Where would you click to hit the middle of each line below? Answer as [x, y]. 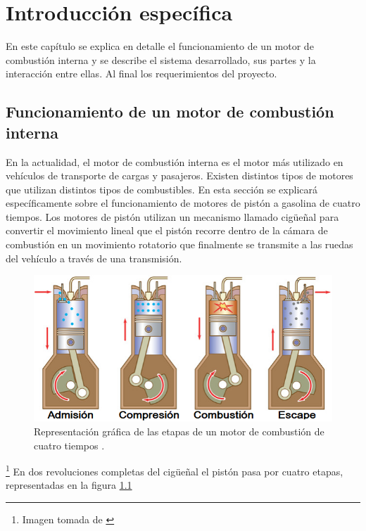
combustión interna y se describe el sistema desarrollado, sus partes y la [161, 59]
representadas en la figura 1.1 [69, 485]
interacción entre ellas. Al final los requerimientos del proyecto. [141, 73]
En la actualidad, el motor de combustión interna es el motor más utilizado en [175, 161]
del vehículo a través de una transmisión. [94, 258]
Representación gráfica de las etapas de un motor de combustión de [179, 431]
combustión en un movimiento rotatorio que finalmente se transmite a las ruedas [179, 244]
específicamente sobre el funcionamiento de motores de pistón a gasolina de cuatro [183, 203]
